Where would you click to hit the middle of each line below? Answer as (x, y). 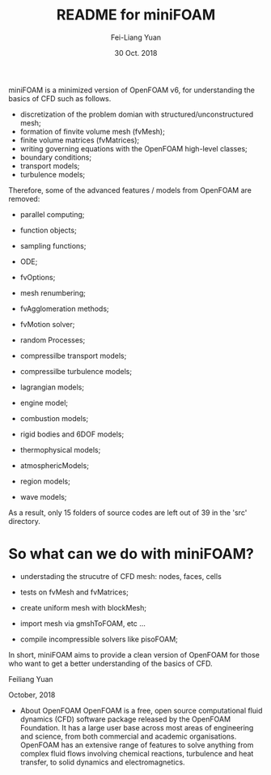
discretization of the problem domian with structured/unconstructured (137, 114)
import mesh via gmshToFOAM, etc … (83, 623)
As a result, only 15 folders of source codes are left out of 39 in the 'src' (128, 513)
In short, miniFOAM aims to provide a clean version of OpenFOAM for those (134, 654)
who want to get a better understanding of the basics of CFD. (110, 663)
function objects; (48, 230)
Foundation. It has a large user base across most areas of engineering (137, 727)
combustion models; (54, 418)
